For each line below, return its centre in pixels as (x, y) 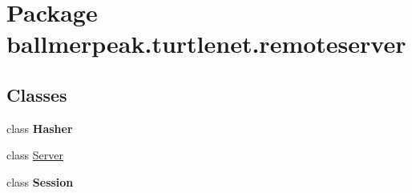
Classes (37, 94)
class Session (40, 181)
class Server (35, 155)
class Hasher (40, 128)
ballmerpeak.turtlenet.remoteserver (206, 44)
